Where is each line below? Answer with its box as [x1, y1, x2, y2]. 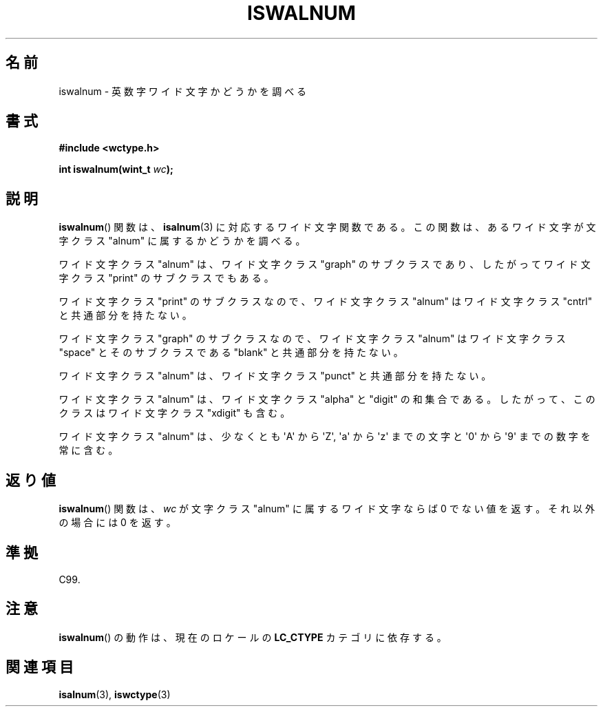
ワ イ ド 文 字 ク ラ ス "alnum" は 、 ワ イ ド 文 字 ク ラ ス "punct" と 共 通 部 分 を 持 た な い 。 [59, 370, 491, 382]
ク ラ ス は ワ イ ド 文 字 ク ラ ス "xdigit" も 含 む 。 [59, 407, 290, 419]
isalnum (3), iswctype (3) [59, 688, 171, 700]
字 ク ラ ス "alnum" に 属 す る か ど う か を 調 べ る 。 [59, 235, 306, 247]
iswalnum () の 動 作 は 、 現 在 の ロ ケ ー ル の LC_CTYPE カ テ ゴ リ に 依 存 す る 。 [59, 631, 447, 643]
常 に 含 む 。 [59, 444, 118, 457]
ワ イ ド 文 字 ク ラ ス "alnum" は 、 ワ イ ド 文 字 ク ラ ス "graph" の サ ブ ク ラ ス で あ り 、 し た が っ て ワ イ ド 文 [59, 258, 591, 271]
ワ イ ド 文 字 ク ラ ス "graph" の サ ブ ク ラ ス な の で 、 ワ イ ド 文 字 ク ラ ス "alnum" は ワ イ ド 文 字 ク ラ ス [59, 333, 566, 345]
